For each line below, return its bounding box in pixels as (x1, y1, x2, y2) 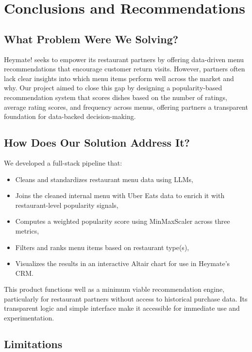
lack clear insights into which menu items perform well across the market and (4, 73, 234, 83)
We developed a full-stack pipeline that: (4, 157, 122, 168)
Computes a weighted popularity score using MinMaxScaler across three (15, 216, 230, 226)
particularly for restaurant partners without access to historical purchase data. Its (4, 293, 248, 303)
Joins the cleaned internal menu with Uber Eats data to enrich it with (15, 190, 225, 201)
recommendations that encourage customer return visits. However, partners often (4, 64, 245, 74)
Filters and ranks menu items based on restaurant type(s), (15, 242, 189, 252)
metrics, (15, 225, 39, 235)
